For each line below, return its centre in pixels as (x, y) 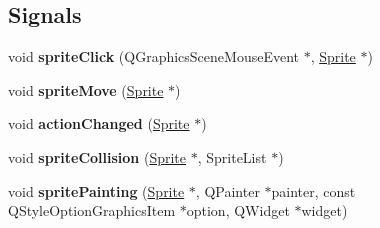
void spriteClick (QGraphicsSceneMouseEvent (153, 56)
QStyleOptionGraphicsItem (92, 210)
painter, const (313, 190)
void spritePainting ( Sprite (96, 190)
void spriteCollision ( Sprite (97, 156)
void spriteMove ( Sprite (86, 89)
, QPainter (227, 190)
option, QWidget (238, 210)
